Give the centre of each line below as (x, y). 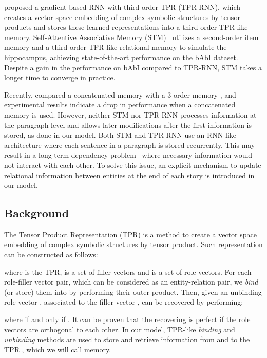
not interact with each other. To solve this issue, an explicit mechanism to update (133, 165)
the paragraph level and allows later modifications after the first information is (128, 125)
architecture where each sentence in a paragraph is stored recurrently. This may (130, 145)
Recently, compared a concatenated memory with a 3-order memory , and (120, 94)
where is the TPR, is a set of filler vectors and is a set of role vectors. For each (128, 271)
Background (37, 213)
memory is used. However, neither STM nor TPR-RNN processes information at (130, 114)
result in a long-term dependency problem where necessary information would (128, 155)
